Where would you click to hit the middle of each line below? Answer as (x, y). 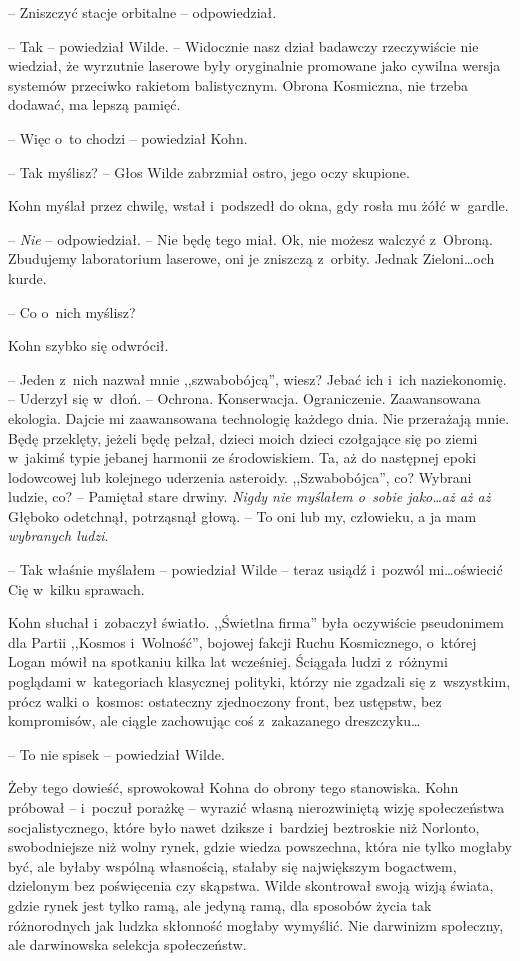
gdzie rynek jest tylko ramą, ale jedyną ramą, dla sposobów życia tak (220, 904)
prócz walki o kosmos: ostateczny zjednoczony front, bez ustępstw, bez (225, 700)
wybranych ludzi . (58, 535)
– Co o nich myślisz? (72, 311)
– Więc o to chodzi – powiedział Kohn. (128, 137)
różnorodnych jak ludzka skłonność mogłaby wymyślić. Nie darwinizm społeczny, (256, 924)
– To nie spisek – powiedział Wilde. (116, 753)
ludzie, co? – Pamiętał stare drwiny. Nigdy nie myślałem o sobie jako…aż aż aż (249, 496)
